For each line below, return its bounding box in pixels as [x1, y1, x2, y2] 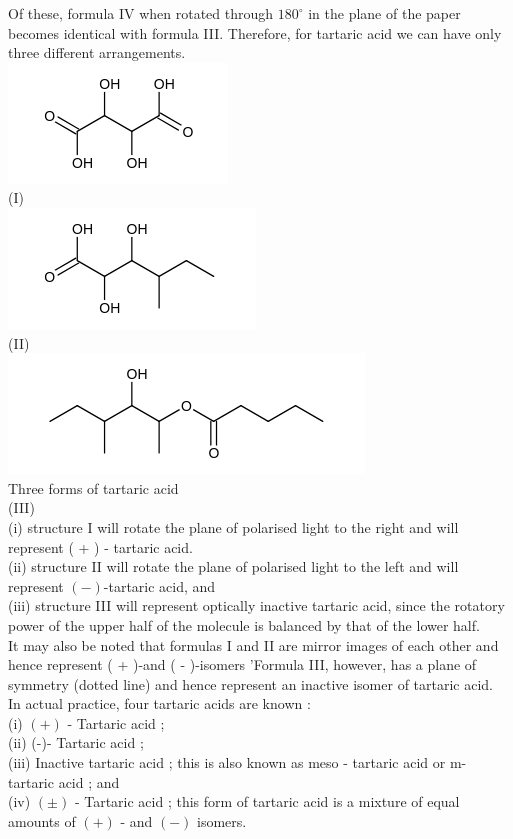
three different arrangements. [8, 42, 186, 63]
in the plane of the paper [308, 3, 461, 23]
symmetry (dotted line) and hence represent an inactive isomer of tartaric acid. [8, 673, 494, 694]
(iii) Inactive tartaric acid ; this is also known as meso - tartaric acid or [8, 752, 446, 773]
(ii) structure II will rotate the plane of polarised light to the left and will [8, 556, 459, 577]
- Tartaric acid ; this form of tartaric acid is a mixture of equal [74, 791, 460, 812]
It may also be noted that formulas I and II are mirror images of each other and [8, 634, 499, 655]
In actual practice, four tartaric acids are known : [8, 693, 311, 714]
